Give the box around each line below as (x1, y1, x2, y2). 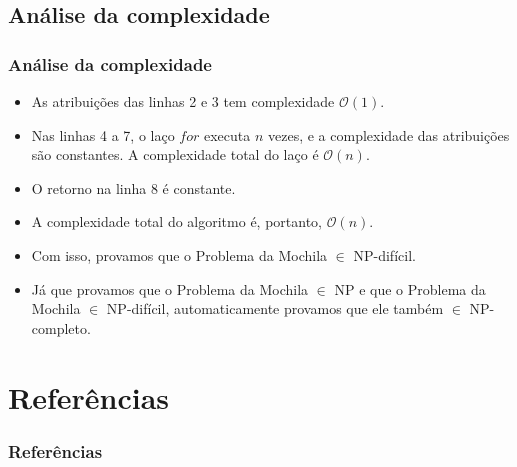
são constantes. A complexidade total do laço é (31, 144, 319, 165)
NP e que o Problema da (334, 278, 486, 299)
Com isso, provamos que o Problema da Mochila (31, 244, 328, 265)
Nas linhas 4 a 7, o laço (31, 124, 175, 145)
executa (203, 124, 251, 145)
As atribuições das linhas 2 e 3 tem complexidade (31, 91, 335, 111)
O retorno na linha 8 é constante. (31, 177, 236, 198)
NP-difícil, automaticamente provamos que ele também (106, 298, 444, 319)
